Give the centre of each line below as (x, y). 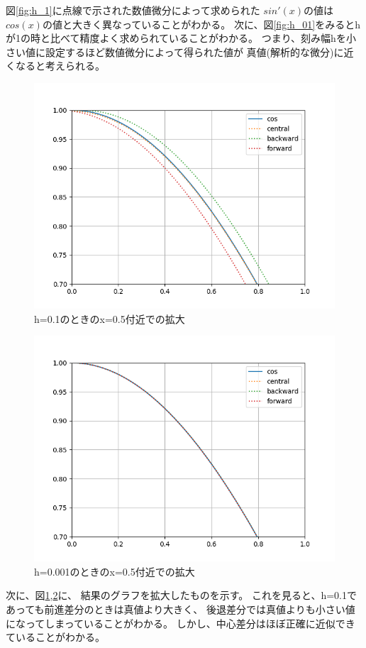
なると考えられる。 (60, 66)
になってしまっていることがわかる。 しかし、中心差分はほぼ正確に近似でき (181, 623)
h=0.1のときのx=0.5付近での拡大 (110, 318)
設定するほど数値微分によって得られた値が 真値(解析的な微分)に (194, 51)
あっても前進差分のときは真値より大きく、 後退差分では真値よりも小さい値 (181, 609)
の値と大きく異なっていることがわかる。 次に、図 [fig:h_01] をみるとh (201, 24)
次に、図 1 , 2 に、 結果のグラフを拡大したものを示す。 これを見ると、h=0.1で (182, 595)
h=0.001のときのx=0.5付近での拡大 (115, 571)
